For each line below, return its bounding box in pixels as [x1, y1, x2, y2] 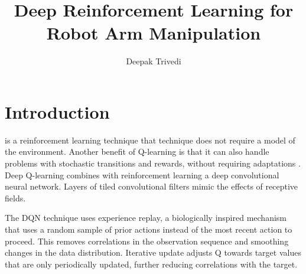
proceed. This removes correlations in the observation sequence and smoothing [5, 234, 289, 247]
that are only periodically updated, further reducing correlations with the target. [5, 257, 298, 270]
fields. [5, 191, 26, 204]
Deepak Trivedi [126, 55, 181, 67]
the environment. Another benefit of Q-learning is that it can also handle [5, 145, 269, 158]
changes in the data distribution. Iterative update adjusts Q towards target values [5, 246, 301, 259]
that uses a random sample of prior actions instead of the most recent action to [5, 223, 292, 235]
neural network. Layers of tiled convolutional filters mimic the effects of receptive [5, 180, 298, 193]
